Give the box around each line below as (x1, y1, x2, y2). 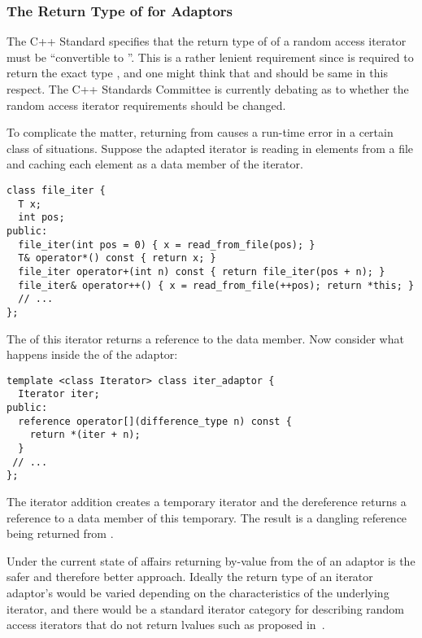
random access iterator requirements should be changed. (7, 96, 286, 113)
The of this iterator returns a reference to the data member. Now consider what (7, 330, 404, 347)
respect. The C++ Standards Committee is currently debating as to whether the (7, 81, 409, 97)
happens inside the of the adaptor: (7, 346, 178, 363)
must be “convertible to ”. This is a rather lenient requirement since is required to (7, 48, 414, 65)
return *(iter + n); (29, 429, 141, 441)
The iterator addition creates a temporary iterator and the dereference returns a (7, 492, 407, 509)
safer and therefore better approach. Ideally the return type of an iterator (7, 568, 373, 585)
